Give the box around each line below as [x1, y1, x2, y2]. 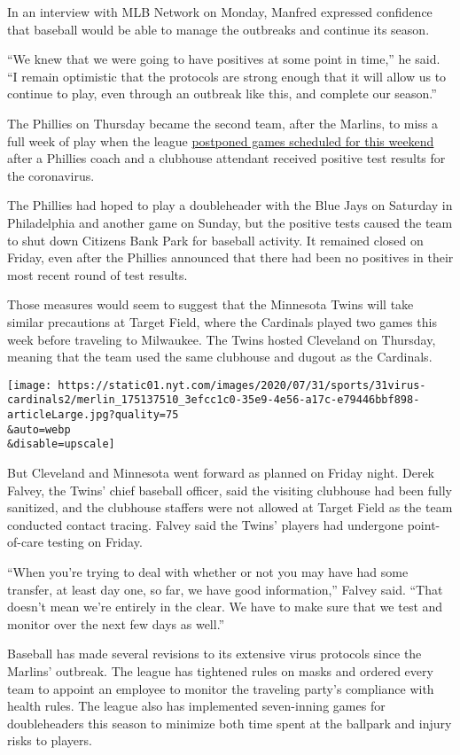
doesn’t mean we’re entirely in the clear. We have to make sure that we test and [7, 597, 443, 616]
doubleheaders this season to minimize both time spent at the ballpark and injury [7, 713, 452, 732]
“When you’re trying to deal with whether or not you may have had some [7, 562, 409, 580]
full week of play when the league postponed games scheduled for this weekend [7, 131, 434, 150]
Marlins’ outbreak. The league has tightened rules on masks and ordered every [7, 661, 433, 680]
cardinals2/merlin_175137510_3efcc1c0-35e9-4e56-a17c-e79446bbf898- [7, 393, 420, 407]
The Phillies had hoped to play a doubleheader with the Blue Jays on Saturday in [7, 196, 453, 214]
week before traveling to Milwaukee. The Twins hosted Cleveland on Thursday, [7, 330, 436, 348]
